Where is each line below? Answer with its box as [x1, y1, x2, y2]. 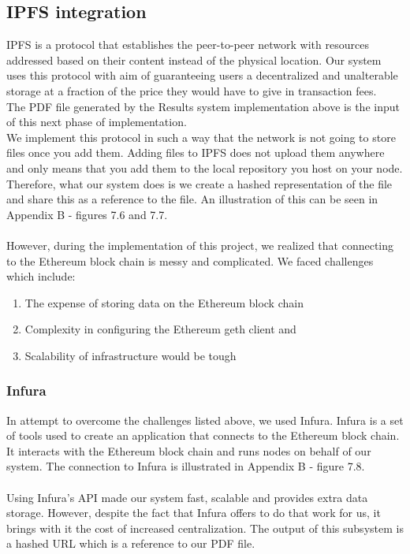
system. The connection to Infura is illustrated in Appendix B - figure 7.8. [6, 458, 365, 474]
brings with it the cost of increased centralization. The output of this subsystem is [6, 519, 404, 536]
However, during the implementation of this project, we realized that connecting [6, 236, 394, 253]
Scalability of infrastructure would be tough [24, 347, 237, 363]
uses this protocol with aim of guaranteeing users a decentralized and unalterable [6, 67, 398, 84]
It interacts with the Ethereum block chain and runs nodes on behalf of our [6, 442, 371, 459]
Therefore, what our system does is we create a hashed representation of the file [6, 175, 393, 191]
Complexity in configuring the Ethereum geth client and [24, 321, 296, 337]
